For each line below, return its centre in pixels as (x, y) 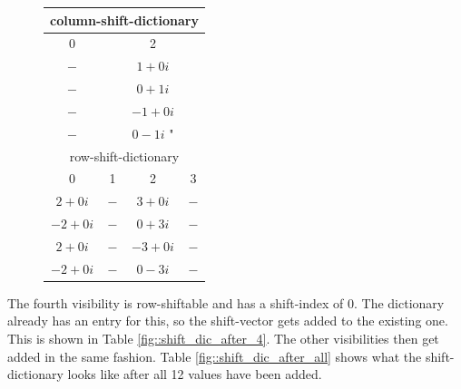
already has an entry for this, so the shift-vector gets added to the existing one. (228, 321)
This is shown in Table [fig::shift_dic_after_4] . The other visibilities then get (223, 339)
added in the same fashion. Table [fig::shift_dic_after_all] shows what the (215, 356)
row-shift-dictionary (124, 156)
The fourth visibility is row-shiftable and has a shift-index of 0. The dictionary (226, 302)
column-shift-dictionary (124, 19)
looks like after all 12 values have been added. (195, 374)
